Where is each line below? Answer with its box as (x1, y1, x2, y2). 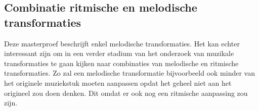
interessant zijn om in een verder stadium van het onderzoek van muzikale (4, 48, 234, 59)
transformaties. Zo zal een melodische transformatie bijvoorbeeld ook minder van (4, 68, 255, 78)
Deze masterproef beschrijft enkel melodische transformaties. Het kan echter (4, 38, 240, 48)
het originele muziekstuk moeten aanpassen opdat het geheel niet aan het (4, 77, 232, 88)
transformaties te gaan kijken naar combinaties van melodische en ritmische (4, 58, 239, 68)
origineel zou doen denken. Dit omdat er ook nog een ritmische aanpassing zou (4, 87, 248, 98)
